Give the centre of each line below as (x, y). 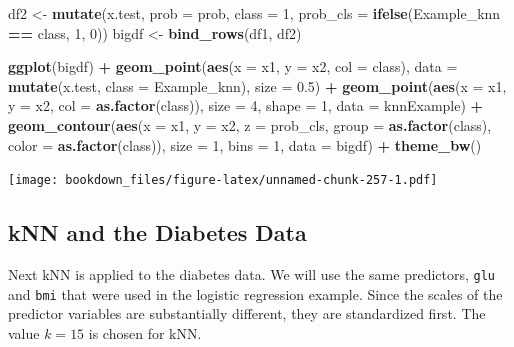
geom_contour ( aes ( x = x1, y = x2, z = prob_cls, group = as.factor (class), (250, 124)
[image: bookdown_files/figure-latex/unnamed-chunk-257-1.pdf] (223, 180)
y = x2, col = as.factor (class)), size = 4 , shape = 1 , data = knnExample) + (246, 105)
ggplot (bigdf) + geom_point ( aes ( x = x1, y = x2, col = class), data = (233, 66)
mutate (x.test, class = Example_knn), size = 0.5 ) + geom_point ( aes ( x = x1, (257, 85)
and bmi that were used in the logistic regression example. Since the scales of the (255, 293)
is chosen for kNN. (145, 332)
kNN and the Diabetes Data (157, 232)
